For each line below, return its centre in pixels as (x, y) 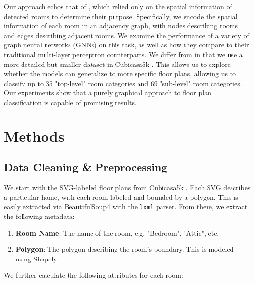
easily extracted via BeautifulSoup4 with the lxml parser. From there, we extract (126, 207)
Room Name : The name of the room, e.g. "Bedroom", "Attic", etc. (117, 232)
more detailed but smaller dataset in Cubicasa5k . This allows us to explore (117, 64)
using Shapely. (37, 258)
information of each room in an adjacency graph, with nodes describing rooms (121, 26)
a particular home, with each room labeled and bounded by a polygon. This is (121, 197)
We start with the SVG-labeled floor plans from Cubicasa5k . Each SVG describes (127, 187)
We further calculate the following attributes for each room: (93, 275)
